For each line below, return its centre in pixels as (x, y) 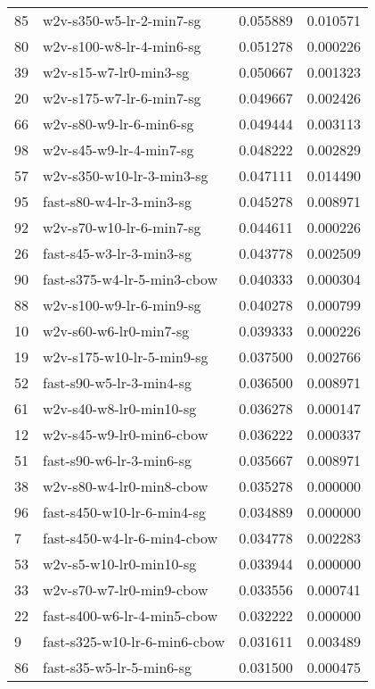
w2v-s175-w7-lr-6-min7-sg (122, 98)
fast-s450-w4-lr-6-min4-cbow (130, 538)
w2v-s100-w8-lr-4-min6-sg (122, 46)
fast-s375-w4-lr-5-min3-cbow (130, 279)
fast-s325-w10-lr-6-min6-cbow (134, 641)
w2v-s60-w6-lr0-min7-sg (116, 331)
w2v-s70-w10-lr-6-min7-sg (122, 227)
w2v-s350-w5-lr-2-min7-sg (122, 20)
